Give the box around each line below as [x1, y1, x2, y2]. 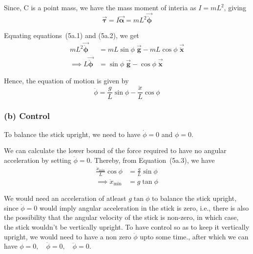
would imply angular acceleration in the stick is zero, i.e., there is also [39, 202, 249, 213]
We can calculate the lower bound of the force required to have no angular [4, 145, 227, 156]
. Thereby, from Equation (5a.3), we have [90, 155, 215, 165]
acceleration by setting [4, 155, 71, 165]
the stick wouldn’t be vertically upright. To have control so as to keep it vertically [4, 222, 250, 232]
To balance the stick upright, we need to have [4, 129, 141, 139]
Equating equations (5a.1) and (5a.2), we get [4, 30, 139, 40]
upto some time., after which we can [140, 231, 249, 241]
